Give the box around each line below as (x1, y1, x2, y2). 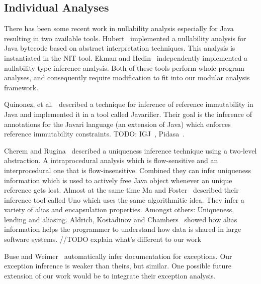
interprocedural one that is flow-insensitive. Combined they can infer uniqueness (4, 165, 251, 175)
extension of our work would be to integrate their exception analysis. (4, 270, 216, 280)
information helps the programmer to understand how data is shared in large (4, 224, 241, 234)
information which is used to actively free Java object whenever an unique (4, 175, 232, 185)
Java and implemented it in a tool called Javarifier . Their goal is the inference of (4, 108, 252, 119)
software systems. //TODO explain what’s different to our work (4, 234, 201, 244)
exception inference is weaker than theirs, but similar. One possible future (4, 260, 232, 271)
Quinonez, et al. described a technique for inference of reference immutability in (4, 99, 253, 109)
